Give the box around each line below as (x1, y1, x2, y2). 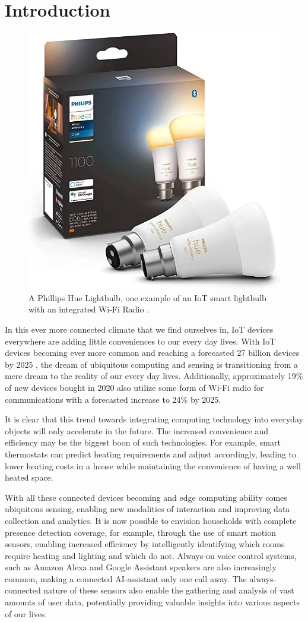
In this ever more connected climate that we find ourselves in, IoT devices (5, 323, 274, 336)
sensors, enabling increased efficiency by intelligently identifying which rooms (5, 538, 285, 550)
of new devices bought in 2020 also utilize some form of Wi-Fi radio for (5, 381, 264, 393)
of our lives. (5, 607, 47, 620)
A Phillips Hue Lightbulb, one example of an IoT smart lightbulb (28, 291, 266, 304)
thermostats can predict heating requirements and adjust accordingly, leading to (5, 447, 296, 460)
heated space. (5, 471, 53, 484)
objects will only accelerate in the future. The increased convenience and (5, 424, 268, 437)
